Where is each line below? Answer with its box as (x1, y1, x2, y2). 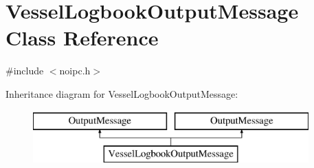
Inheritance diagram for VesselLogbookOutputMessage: (5, 86, 238, 101)
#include (5, 63, 44, 78)
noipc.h (59, 63, 91, 78)
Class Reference (5, 23, 159, 52)
